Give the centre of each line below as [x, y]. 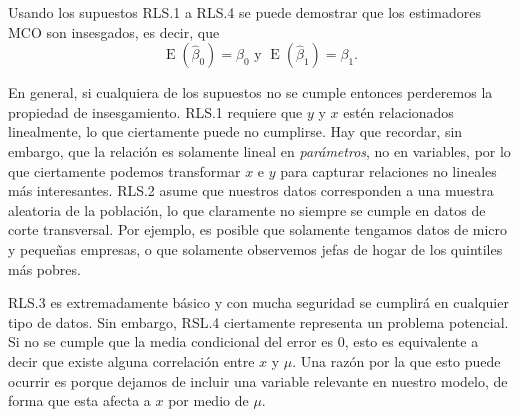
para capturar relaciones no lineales [388, 170]
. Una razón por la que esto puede [396, 360]
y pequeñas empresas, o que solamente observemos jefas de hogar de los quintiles [255, 248]
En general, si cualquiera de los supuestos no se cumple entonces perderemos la [250, 92]
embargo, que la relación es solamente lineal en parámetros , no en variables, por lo [259, 150]
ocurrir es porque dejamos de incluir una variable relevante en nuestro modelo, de [258, 380]
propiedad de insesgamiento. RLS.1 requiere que [155, 111]
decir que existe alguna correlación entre [131, 360]
